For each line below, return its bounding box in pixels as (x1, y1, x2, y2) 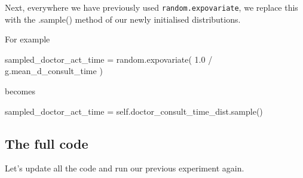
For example (5, 33, 50, 45)
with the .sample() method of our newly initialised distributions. (5, 13, 241, 25)
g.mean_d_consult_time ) (5, 65, 103, 77)
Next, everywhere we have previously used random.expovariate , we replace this (5, 1, 298, 13)
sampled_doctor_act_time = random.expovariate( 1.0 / (5, 53, 213, 65)
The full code (5, 134, 88, 152)
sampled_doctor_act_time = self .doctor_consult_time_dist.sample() (5, 105, 263, 117)
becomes (5, 85, 36, 97)
